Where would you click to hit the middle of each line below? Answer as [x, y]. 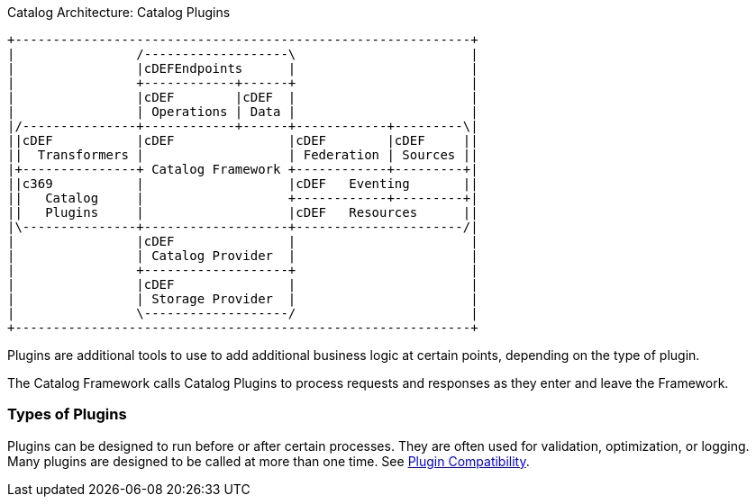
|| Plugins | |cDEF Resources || [243, 212]
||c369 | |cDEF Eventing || [243, 184]
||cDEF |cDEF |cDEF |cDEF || [243, 140]
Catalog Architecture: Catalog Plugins [119, 12]
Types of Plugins [67, 414]
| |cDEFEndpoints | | [243, 68]
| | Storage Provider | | [243, 299]
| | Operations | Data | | [243, 112]
